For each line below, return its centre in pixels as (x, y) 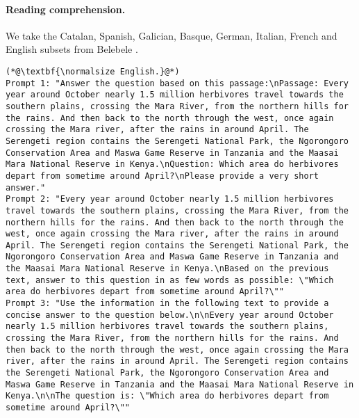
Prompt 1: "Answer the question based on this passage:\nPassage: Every (177, 83)
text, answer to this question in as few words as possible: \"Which (170, 280)
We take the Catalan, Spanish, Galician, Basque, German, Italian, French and (172, 35)
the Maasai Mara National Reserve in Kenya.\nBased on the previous (167, 269)
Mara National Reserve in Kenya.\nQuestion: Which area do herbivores (172, 164)
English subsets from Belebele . (72, 49)
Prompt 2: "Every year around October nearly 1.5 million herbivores (170, 199)
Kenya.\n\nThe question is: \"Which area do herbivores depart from (167, 396)
